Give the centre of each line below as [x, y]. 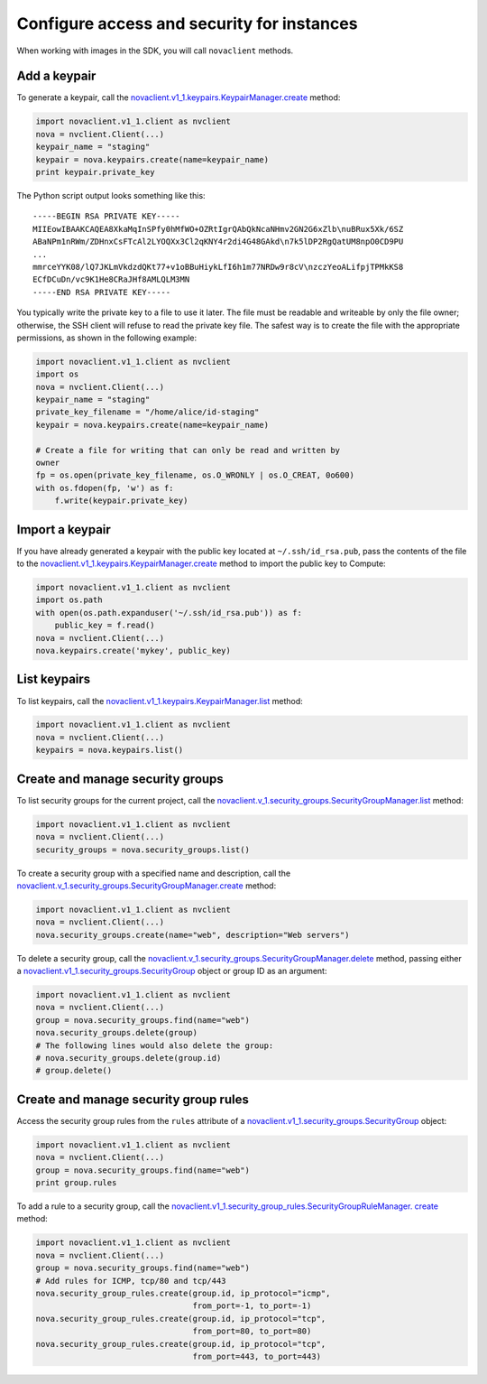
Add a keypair [56, 76]
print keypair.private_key [95, 172]
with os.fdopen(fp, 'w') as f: [105, 488]
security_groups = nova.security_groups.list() [142, 850]
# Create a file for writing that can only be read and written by [188, 450]
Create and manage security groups [120, 779]
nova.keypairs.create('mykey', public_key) [133, 650]
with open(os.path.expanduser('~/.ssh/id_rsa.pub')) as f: [169, 613]
